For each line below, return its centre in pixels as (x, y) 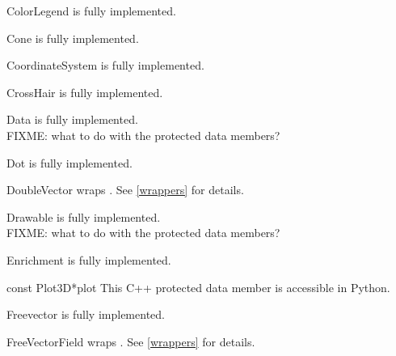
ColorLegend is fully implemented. (91, 11)
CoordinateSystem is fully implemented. (105, 65)
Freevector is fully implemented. (86, 314)
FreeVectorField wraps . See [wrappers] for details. (131, 341)
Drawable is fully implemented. (84, 216)
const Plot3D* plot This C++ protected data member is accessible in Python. (198, 287)
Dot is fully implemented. (70, 162)
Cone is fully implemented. (73, 38)
